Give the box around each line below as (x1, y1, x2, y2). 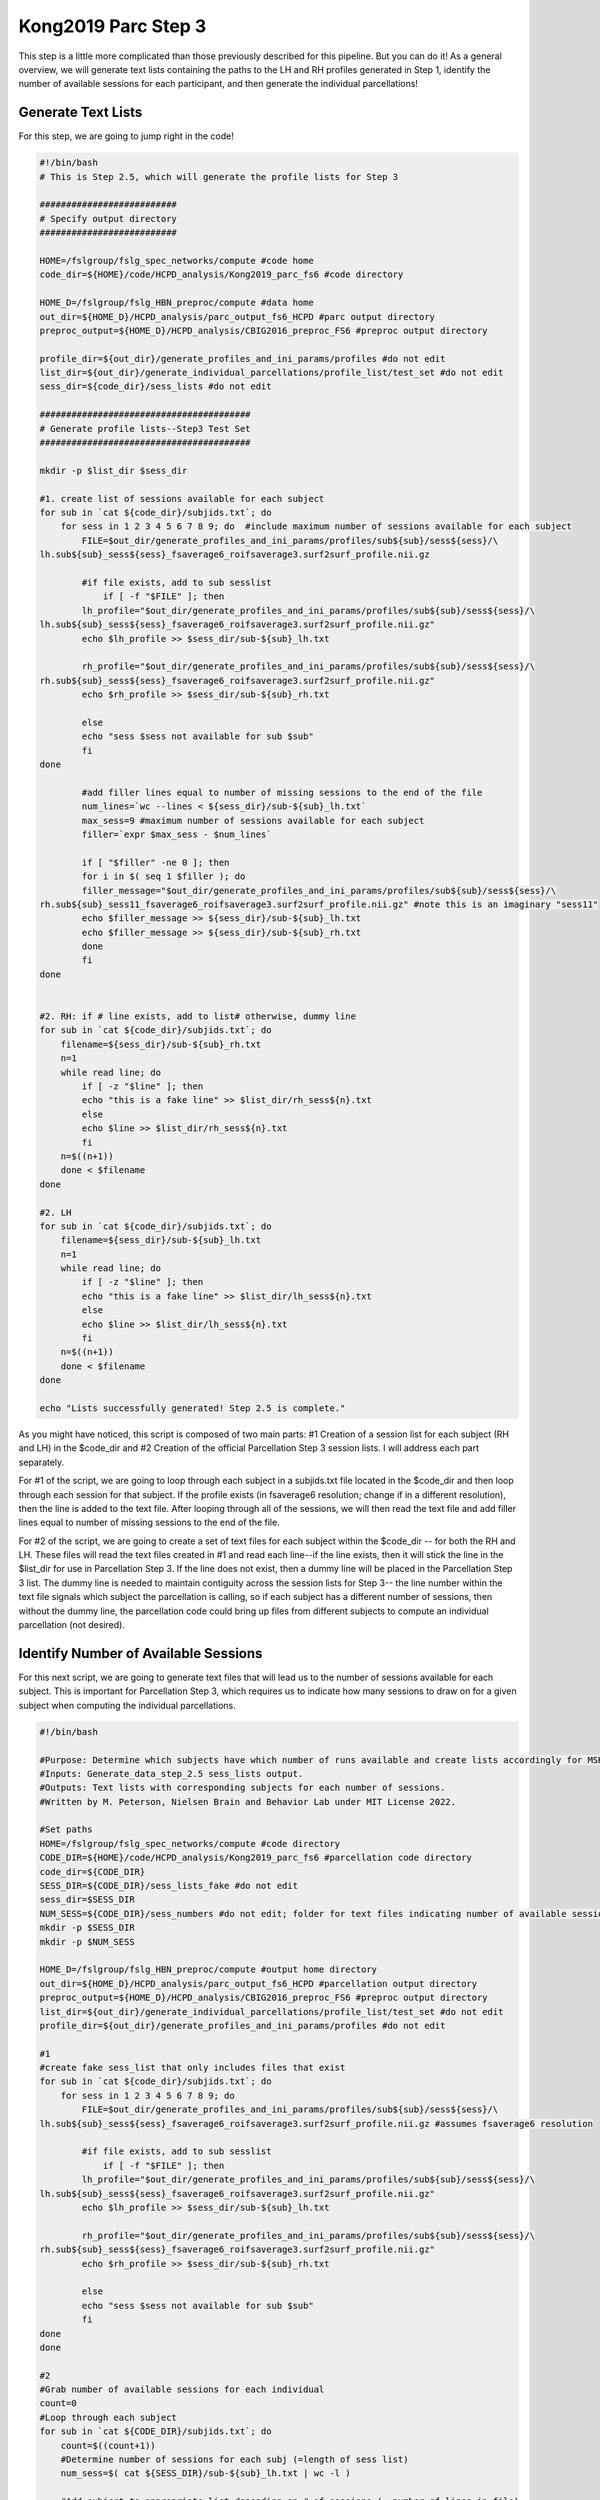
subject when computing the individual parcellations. (18, 1699, 237, 1711)
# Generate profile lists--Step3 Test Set (39, 423, 251, 434)
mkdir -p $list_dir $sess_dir (39, 465, 188, 476)
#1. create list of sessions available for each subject (39, 493, 325, 504)
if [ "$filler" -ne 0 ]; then (81, 856, 230, 868)
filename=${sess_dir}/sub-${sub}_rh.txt (60, 1038, 262, 1050)
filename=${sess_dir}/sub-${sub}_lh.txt (60, 1235, 262, 1246)
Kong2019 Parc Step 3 (18, 15, 207, 37)
